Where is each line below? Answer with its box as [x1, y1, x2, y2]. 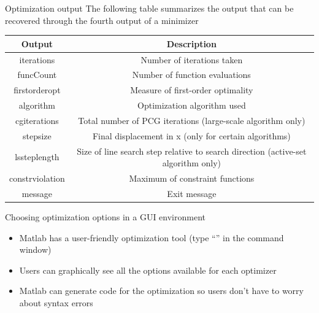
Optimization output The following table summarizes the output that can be [5, 2, 294, 14]
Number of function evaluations [132, 68, 251, 81]
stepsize [22, 129, 52, 142]
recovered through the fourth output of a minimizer [5, 14, 199, 26]
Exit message [167, 187, 217, 199]
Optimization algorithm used [137, 99, 246, 112]
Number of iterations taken [140, 53, 243, 66]
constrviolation [9, 172, 65, 185]
